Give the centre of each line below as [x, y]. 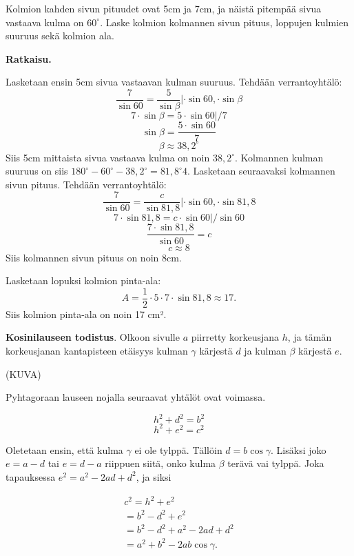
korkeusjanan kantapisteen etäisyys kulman [97, 350]
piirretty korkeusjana [235, 337]
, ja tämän [310, 337]
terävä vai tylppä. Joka [276, 463]
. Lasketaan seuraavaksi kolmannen [261, 171]
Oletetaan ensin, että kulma [64, 449]
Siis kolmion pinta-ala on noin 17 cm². [86, 314]
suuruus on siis [37, 171]
